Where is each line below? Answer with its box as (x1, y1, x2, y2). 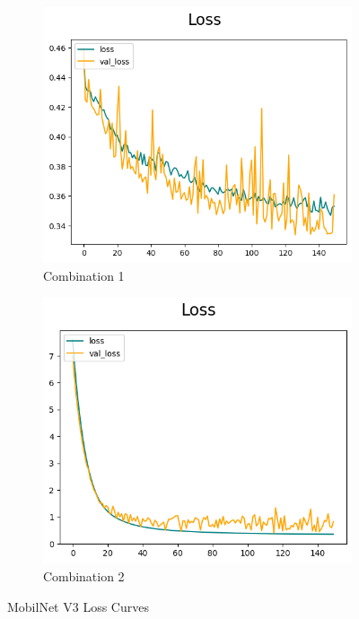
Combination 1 (43, 266, 125, 284)
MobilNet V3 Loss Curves (7, 597, 149, 615)
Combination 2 (43, 566, 125, 585)
